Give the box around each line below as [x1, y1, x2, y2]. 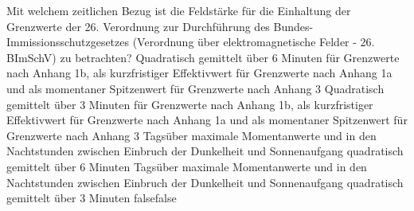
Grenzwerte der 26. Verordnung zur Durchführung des [6, 18, 270, 34]
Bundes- [273, 18, 314, 34]
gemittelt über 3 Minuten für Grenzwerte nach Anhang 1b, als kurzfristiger [6, 96, 373, 112]
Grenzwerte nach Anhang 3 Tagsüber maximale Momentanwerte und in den [6, 127, 377, 143]
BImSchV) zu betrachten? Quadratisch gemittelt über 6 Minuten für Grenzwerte [6, 49, 400, 65]
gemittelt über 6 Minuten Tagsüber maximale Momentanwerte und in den [6, 158, 367, 174]
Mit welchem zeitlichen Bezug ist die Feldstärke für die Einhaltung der [6, 2, 351, 18]
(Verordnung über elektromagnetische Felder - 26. [132, 33, 375, 50]
